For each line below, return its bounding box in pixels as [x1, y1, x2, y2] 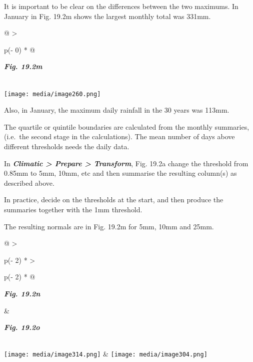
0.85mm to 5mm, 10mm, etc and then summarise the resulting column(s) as [4, 168, 237, 178]
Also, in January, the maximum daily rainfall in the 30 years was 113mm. [4, 105, 229, 115]
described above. [4, 177, 54, 188]
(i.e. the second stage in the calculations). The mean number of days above [4, 131, 235, 142]
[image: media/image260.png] [4, 90, 101, 98]
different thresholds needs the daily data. [4, 141, 129, 151]
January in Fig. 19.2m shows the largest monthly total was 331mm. [4, 11, 211, 21]
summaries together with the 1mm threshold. [4, 204, 142, 214]
